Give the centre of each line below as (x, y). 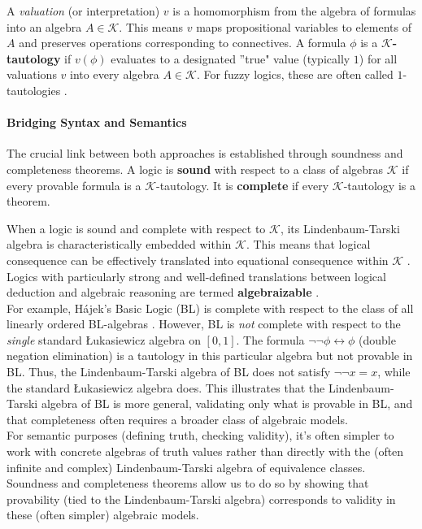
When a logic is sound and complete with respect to (136, 228)
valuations (32, 74)
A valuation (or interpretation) (83, 11)
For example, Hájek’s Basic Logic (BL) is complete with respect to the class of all (210, 308)
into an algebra (44, 26)
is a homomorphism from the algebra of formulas (294, 11)
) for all (378, 58)
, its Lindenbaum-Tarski (340, 228)
